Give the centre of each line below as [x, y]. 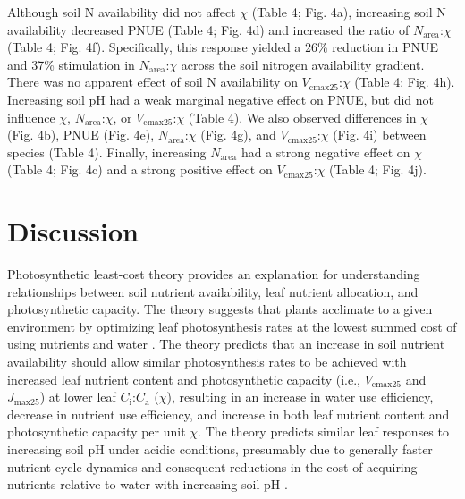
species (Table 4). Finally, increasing [107, 152]
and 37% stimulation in [71, 64]
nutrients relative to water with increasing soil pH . [148, 484]
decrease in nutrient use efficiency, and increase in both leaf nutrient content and [228, 414]
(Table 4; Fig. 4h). [405, 82]
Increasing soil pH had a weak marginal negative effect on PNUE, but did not [221, 99]
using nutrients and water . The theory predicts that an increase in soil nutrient [226, 344]
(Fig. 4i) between [380, 135]
